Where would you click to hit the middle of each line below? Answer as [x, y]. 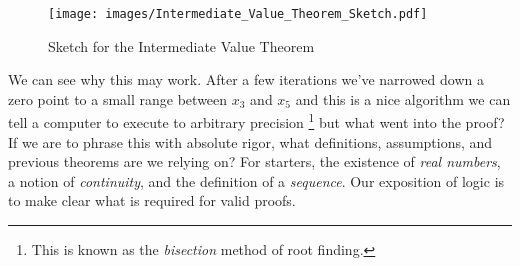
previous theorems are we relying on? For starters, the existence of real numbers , [254, 161]
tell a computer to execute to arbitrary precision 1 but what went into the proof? [256, 121]
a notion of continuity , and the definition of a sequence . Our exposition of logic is [256, 180]
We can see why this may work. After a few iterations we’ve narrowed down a [246, 79]
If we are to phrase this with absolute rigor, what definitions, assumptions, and [250, 141]
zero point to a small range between [118, 98]
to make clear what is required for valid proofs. [152, 200]
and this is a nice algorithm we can [403, 98]
